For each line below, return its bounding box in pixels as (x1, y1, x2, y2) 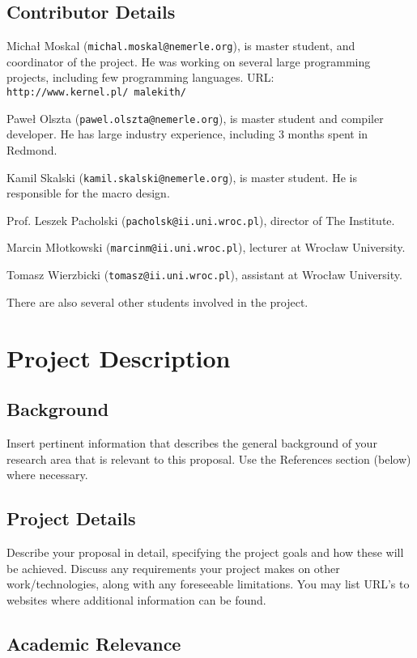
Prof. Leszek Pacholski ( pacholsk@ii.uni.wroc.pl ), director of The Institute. (6, 211, 395, 228)
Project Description (6, 341, 231, 374)
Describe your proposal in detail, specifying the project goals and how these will (6, 543, 404, 560)
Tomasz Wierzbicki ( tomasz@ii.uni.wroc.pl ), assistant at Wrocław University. (6, 266, 402, 283)
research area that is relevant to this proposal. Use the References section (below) (6, 450, 411, 467)
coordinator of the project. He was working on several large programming (6, 53, 371, 70)
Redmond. (6, 141, 57, 158)
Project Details (6, 506, 136, 531)
